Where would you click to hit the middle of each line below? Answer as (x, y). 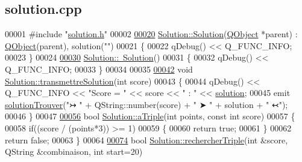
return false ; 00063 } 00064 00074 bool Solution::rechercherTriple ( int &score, (146, 139)
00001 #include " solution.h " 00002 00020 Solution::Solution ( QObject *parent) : (151, 34)
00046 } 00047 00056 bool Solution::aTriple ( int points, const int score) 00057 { (150, 116)
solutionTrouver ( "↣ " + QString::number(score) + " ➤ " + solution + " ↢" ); (146, 104)
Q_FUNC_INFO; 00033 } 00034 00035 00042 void (99, 69)
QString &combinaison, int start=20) (74, 151)
